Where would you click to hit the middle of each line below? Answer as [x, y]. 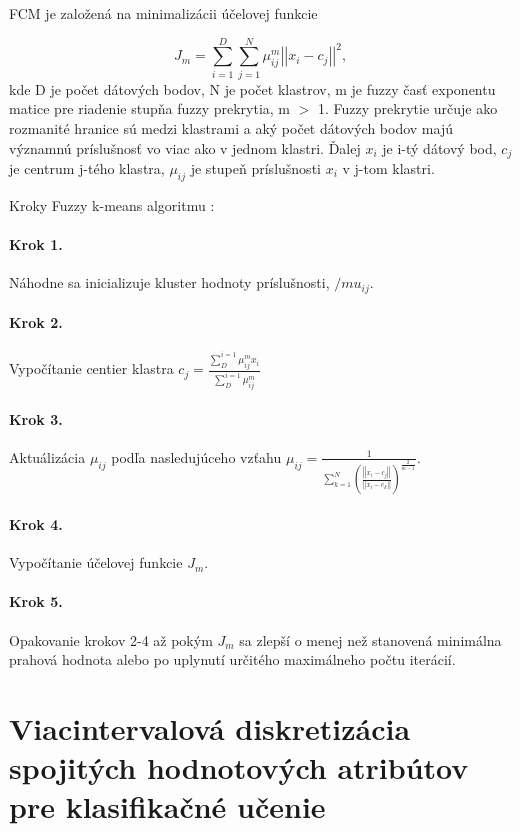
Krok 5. [36, 601]
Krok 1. [36, 243]
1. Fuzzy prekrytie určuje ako [408, 108]
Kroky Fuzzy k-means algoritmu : [112, 204]
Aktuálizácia [47, 456]
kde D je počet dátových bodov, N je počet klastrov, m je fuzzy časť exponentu [252, 88]
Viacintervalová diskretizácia [210, 728]
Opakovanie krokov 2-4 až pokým [111, 639]
